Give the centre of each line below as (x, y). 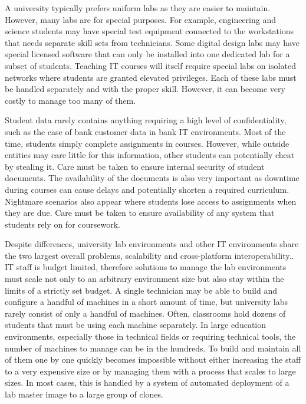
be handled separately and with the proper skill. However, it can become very (145, 89)
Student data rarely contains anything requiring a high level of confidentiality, (146, 120)
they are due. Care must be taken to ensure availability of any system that (140, 213)
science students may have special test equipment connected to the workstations (149, 31)
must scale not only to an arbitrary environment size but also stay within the (144, 279)
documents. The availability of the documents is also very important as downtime (152, 178)
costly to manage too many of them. (70, 100)
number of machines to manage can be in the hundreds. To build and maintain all (153, 348)
